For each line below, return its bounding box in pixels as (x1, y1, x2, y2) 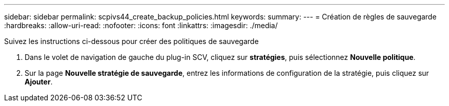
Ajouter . (25, 77, 53, 86)
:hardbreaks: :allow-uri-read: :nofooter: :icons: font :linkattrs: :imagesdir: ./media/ (4, 21, 278, 30)
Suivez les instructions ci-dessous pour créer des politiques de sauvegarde (4, 37, 259, 46)
